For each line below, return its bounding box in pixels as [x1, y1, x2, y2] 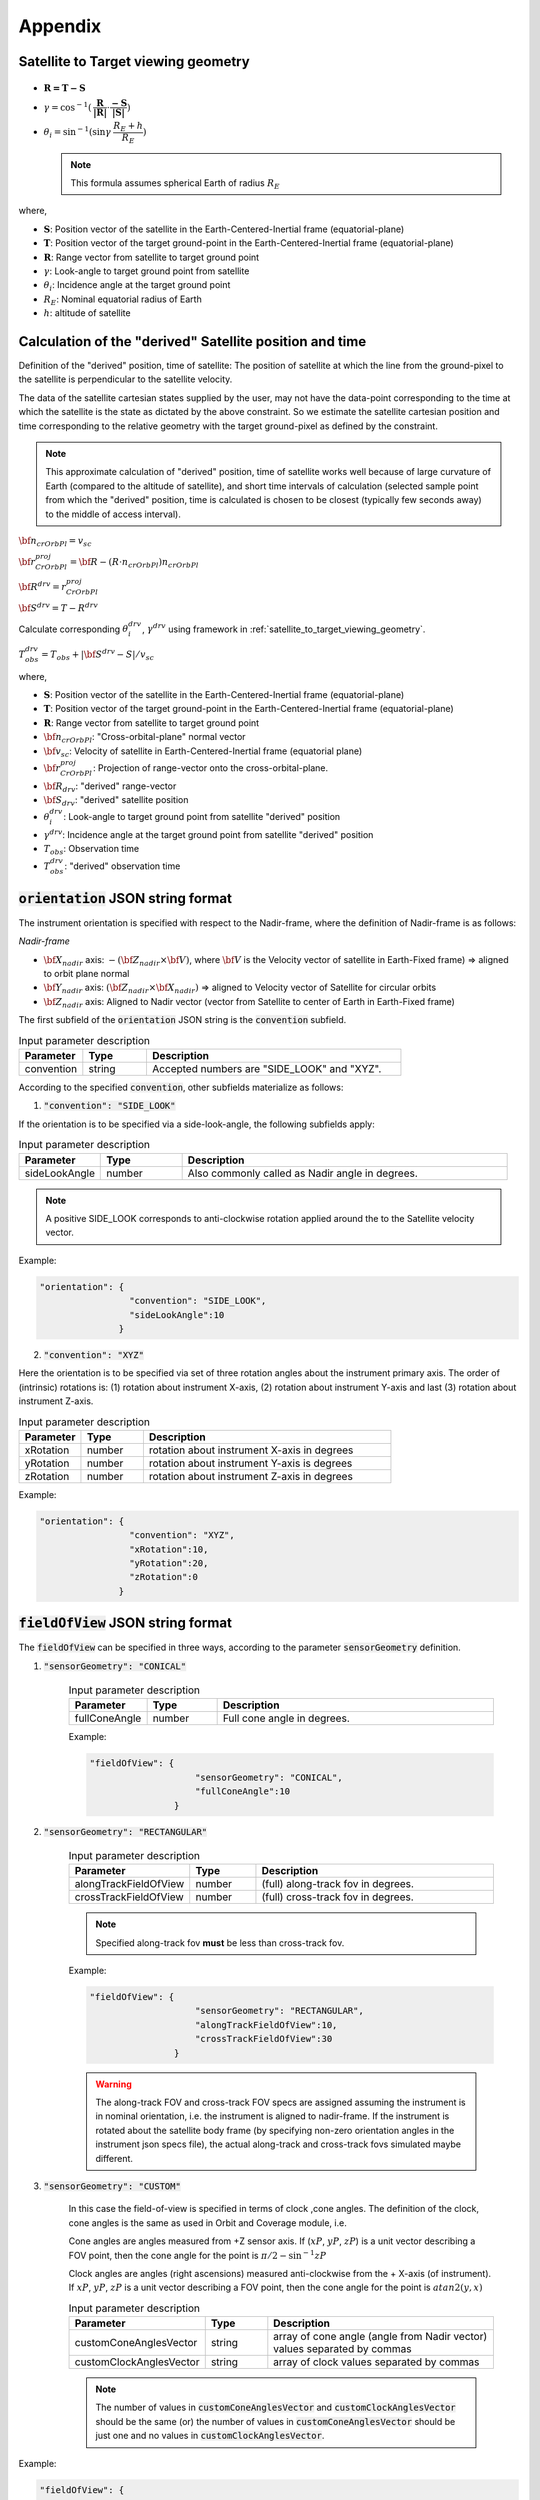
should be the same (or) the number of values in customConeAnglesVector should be [95, 2415, 456, 2427]
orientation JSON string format [18, 890, 232, 907]
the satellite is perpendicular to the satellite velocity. [18, 373, 233, 385]
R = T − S [43, 82, 86, 94]
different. [95, 2152, 134, 2164]
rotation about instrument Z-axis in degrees [148, 1469, 354, 1483]
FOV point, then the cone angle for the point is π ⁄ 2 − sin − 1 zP [68, 2248, 327, 2261]
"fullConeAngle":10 [195, 1786, 290, 1797]
